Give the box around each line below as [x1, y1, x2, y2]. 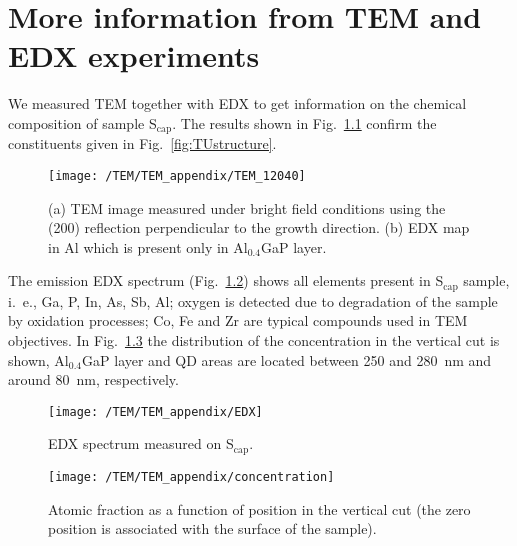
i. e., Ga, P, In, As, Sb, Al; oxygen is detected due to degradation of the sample [8, 290, 498, 311]
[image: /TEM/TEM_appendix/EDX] [48, 404, 263, 419]
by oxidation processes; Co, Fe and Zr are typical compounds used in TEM [8, 310, 468, 331]
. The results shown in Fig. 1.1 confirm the [172, 112, 437, 133]
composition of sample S [8, 112, 157, 133]
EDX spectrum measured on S [48, 433, 234, 454]
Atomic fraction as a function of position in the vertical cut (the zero [48, 498, 471, 519]
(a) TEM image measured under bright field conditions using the [48, 197, 446, 218]
